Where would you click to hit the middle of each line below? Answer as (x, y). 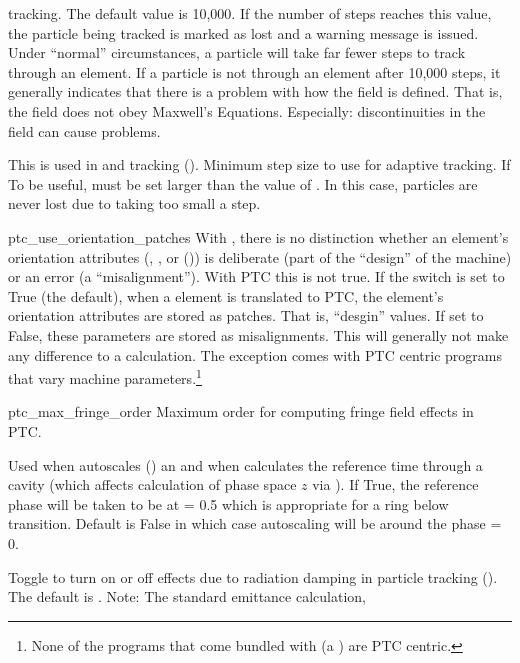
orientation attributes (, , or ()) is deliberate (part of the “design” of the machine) (260, 256)
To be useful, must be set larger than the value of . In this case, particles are (243, 183)
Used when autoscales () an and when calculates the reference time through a (245, 464)
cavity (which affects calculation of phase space (152, 484)
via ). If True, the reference (395, 484)
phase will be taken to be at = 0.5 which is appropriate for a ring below (228, 503)
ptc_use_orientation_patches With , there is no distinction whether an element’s (258, 236)
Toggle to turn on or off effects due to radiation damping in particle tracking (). (253, 576)
